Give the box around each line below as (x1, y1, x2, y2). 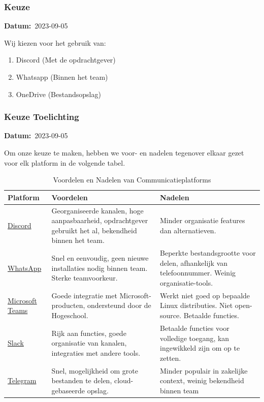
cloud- (114, 375, 134, 386)
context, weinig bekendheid (160, 375, 244, 386)
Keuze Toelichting (4, 110, 79, 123)
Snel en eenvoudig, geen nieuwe (51, 253, 149, 263)
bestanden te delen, (51, 375, 112, 386)
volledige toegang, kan (160, 332, 229, 343)
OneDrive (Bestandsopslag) (16, 88, 101, 99)
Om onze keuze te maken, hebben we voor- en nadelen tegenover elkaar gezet (4, 147, 244, 158)
